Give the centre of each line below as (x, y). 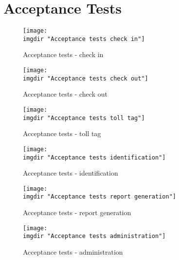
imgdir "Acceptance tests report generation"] (99, 197)
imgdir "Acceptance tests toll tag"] (84, 118)
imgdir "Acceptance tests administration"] (94, 236)
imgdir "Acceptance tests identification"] (94, 157)
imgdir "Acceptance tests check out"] (86, 78)
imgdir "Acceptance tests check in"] (84, 39)
